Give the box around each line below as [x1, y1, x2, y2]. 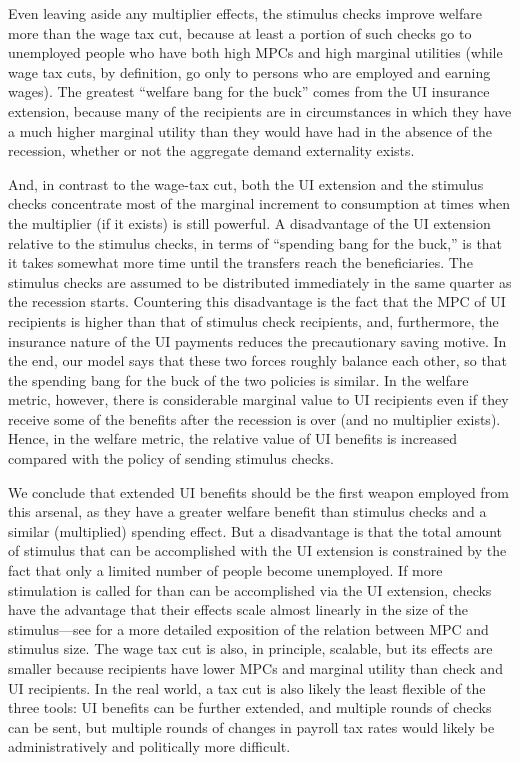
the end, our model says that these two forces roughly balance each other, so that [8, 350, 508, 371]
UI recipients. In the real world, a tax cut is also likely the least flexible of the [8, 677, 486, 698]
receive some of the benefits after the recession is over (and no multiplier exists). [8, 408, 501, 429]
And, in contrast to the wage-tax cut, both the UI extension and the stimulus [8, 173, 484, 194]
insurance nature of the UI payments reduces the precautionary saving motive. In [8, 330, 507, 351]
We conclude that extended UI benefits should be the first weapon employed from [8, 481, 509, 502]
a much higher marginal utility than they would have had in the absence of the [8, 120, 492, 141]
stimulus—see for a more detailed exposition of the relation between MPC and [8, 618, 489, 639]
